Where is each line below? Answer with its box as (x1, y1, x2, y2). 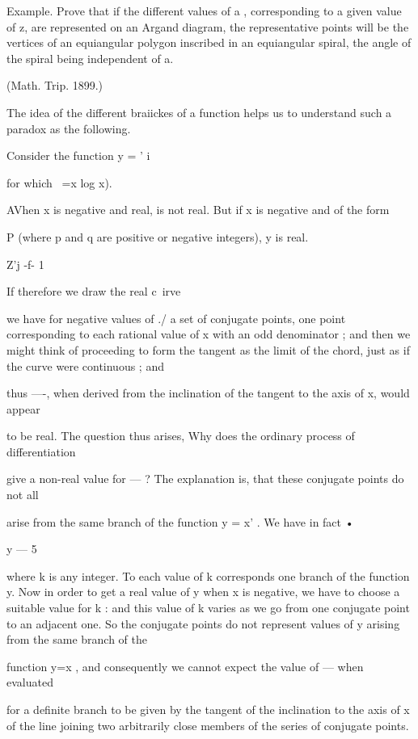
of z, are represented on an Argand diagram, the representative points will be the (6, 18, 409, 35)
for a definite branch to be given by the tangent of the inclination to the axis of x (6, 701, 410, 717)
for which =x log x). (6, 174, 112, 191)
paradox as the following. (6, 120, 131, 136)
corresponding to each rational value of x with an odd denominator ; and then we (6, 325, 411, 342)
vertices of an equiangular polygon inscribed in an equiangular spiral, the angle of (6, 34, 412, 51)
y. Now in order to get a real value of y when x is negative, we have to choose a (6, 583, 400, 600)
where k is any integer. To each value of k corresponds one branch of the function (6, 567, 410, 584)
